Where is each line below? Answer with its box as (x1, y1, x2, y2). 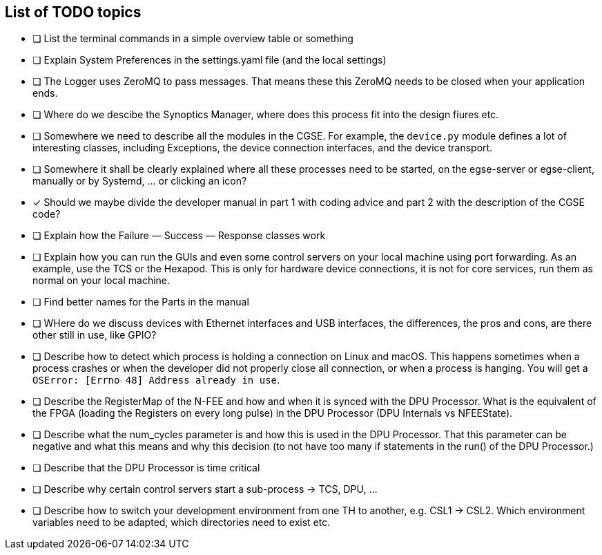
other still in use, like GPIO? (32, 329, 157, 341)
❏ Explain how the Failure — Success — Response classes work (32, 229, 326, 242)
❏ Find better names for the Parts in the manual (32, 296, 249, 308)
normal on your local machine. (32, 274, 171, 287)
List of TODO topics (5, 3, 142, 21)
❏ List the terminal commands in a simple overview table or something (32, 32, 353, 45)
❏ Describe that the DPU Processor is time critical (32, 462, 260, 474)
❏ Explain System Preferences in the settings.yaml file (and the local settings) (32, 54, 387, 66)
